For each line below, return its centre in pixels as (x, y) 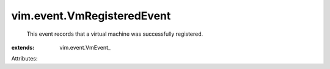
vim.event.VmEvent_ (85, 47)
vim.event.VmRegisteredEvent (91, 16)
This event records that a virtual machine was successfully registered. (115, 34)
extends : (23, 47)
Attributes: (24, 59)
